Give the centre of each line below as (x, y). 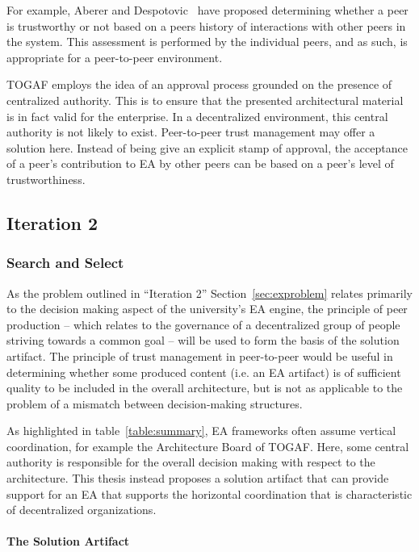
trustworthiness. (46, 179)
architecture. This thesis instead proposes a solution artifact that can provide (198, 478)
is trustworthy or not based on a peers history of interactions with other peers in (206, 25)
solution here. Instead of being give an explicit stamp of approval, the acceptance (207, 147)
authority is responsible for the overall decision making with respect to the (191, 462)
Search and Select (65, 263)
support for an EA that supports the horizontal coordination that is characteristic (209, 493)
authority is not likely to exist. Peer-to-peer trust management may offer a (191, 132)
